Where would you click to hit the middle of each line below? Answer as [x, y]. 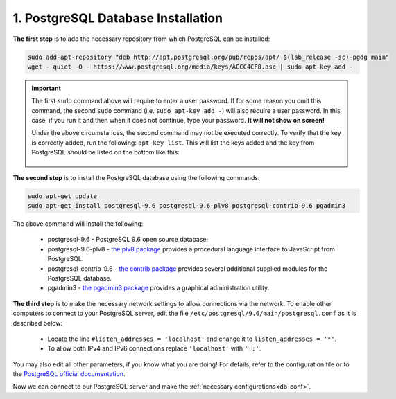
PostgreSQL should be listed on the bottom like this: [105, 152]
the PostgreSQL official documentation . [69, 374]
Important [46, 88]
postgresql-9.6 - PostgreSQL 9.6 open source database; [128, 240]
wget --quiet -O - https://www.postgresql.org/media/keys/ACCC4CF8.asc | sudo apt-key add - [190, 66]
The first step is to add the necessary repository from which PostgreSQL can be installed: [141, 39]
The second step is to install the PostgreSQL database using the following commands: [136, 177]
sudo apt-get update [62, 196]
